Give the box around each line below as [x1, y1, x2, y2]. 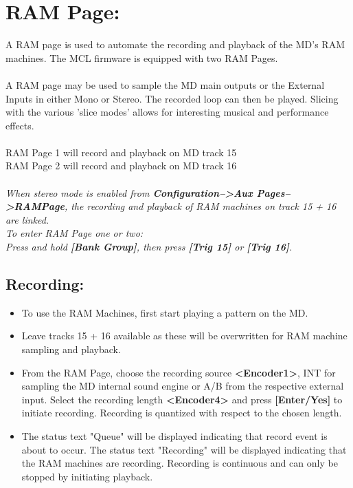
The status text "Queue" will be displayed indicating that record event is [21, 428, 328, 443]
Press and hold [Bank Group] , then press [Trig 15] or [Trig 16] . [5, 240, 293, 254]
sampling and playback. [21, 342, 121, 357]
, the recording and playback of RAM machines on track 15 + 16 [64, 199, 337, 213]
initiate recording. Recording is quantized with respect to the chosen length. [21, 405, 342, 420]
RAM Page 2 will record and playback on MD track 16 [5, 158, 237, 173]
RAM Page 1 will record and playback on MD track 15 [5, 145, 237, 159]
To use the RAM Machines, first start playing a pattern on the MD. [21, 305, 308, 319]
